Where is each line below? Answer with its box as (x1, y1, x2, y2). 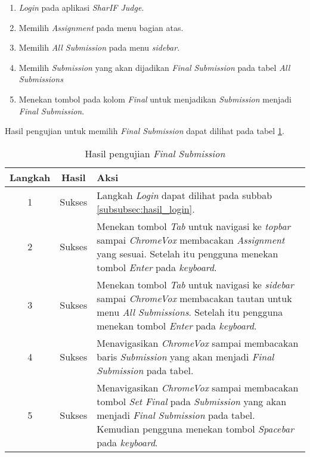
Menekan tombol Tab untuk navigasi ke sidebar (97, 277, 294, 291)
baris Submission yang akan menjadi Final (97, 349, 274, 363)
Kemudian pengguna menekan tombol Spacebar (97, 421, 294, 436)
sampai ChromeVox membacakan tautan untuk (97, 291, 292, 305)
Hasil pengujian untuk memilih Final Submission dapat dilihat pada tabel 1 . (5, 125, 284, 137)
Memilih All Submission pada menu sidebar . (18, 41, 180, 54)
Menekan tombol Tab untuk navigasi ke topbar (97, 219, 291, 233)
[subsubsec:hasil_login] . (97, 201, 195, 216)
